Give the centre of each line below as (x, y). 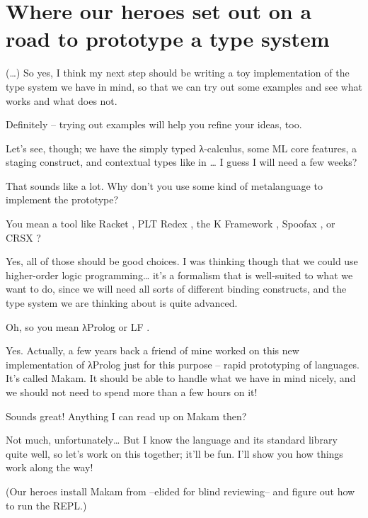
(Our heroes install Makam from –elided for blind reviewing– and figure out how (180, 491)
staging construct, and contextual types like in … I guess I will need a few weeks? (182, 162)
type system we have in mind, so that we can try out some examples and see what (184, 86)
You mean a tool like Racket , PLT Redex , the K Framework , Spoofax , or (171, 224)
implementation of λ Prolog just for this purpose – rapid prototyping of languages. (183, 364)
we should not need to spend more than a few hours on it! (132, 392)
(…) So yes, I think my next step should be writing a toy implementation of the (178, 73)
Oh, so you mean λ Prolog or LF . (78, 326)
